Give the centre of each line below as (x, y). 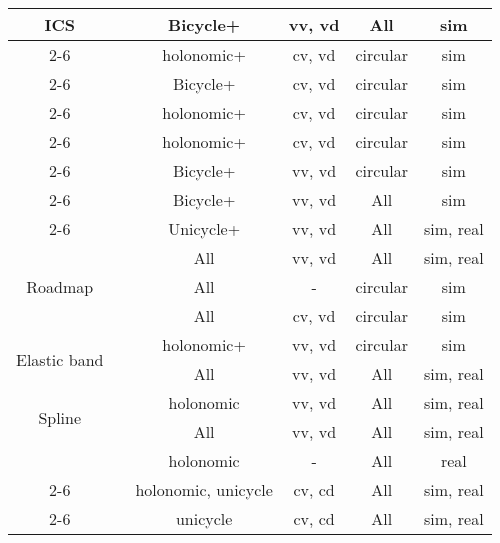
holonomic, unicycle (204, 489)
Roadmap (60, 286)
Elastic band (60, 359)
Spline (60, 417)
